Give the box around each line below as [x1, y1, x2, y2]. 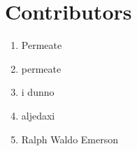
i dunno [21, 85, 55, 99]
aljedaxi [21, 108, 55, 122]
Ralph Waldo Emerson [21, 131, 118, 146]
